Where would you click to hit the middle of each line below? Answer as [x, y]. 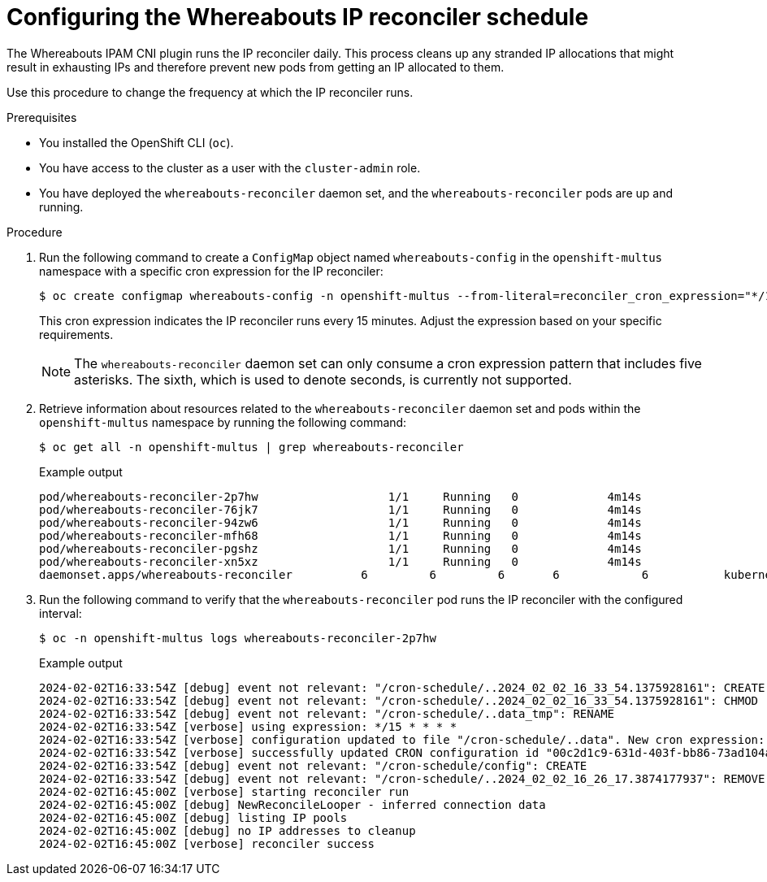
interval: [61, 613]
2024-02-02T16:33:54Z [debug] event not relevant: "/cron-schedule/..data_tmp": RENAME [327, 713]
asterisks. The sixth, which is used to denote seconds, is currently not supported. [323, 379]
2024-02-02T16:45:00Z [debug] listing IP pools [193, 817]
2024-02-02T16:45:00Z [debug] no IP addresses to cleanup [227, 830]
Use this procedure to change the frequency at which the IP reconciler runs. [210, 92]
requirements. [76, 334]
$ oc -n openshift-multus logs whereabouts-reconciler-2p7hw [238, 638]
